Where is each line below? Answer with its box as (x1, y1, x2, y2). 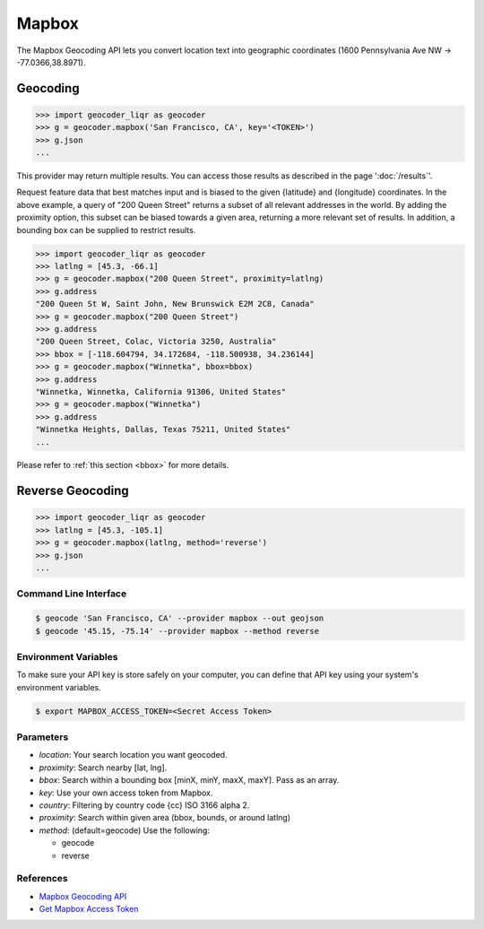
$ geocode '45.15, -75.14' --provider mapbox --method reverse (35, 626, 320, 636)
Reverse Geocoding (16, 483, 129, 499)
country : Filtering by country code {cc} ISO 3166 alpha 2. (39, 799, 250, 811)
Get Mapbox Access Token (39, 904, 139, 915)
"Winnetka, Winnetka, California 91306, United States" (35, 386, 287, 396)
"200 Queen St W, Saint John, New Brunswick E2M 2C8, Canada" (35, 299, 315, 309)
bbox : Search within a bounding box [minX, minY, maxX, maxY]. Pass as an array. (39, 775, 340, 786)
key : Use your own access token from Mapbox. (39, 787, 213, 798)
